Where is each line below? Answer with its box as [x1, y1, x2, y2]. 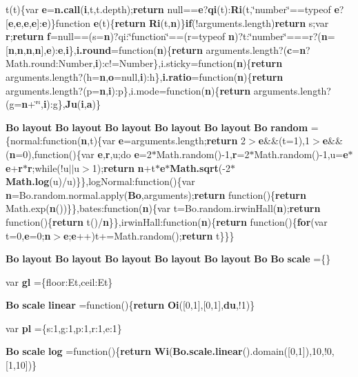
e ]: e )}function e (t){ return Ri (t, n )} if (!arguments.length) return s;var [31, 15, 329, 30]
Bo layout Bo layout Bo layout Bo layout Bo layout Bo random [6, 119, 308, 134]
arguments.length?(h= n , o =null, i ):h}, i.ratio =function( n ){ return [6, 69, 284, 84]
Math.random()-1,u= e [254, 146, 348, 161]
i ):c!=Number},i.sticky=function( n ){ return [95, 56, 283, 70]
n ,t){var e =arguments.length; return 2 [81, 133, 246, 148]
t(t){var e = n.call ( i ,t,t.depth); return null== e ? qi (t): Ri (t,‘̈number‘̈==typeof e [6, 2, 339, 16]
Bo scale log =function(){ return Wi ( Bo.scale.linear [6, 344, 243, 358]
